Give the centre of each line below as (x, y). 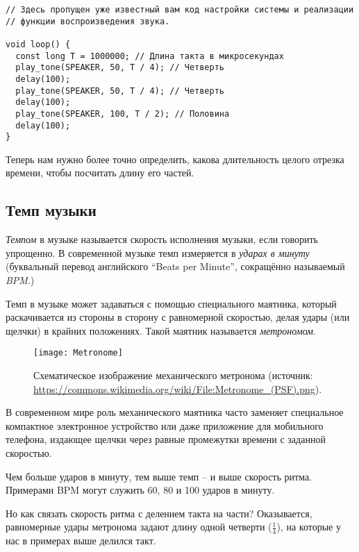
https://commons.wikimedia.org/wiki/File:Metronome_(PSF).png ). (178, 388)
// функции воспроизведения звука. (88, 21)
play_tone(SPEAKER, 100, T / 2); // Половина (123, 114)
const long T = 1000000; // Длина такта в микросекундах (150, 56)
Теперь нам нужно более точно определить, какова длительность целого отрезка (175, 159)
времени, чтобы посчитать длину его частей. (100, 173)
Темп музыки (51, 210)
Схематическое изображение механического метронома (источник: (173, 375)
